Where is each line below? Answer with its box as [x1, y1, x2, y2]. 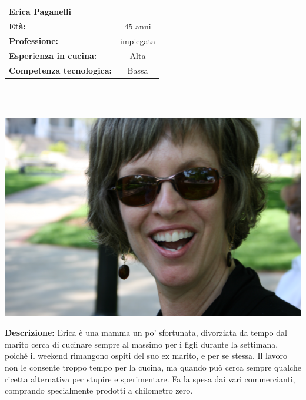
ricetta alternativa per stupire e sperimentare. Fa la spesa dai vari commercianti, [5, 372, 295, 385]
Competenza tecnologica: [9, 64, 112, 76]
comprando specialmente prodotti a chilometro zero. [5, 384, 193, 396]
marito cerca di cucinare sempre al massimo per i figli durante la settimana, [5, 338, 278, 350]
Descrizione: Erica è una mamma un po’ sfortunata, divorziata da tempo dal [5, 326, 287, 339]
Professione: [9, 35, 58, 47]
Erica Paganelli [9, 5, 72, 18]
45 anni [124, 20, 151, 32]
